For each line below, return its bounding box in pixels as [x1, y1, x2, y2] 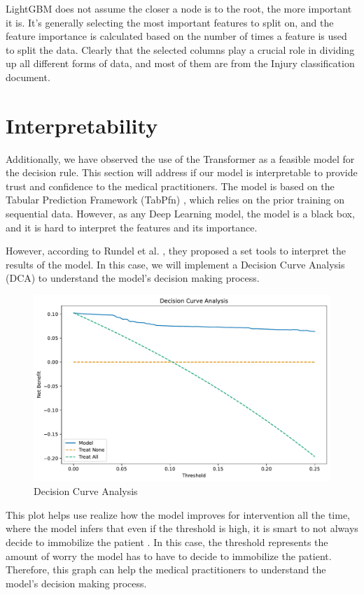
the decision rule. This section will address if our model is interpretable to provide [6, 165, 358, 180]
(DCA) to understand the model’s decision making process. [6, 271, 260, 285]
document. [6, 69, 50, 84]
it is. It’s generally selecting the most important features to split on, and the [6, 15, 334, 29]
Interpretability [6, 110, 158, 139]
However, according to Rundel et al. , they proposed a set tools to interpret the [6, 243, 346, 258]
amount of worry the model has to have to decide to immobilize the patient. [6, 548, 332, 563]
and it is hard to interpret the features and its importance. [6, 220, 258, 234]
